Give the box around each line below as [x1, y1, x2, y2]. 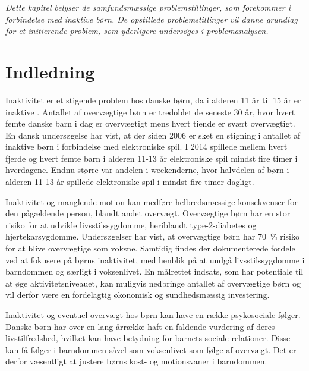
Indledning [5, 59, 95, 83]
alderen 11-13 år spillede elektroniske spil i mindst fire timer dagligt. [5, 175, 254, 188]
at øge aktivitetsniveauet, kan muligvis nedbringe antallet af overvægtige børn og [5, 276, 301, 289]
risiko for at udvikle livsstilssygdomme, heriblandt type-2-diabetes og [5, 218, 257, 231]
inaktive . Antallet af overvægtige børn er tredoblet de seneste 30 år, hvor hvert [5, 105, 295, 118]
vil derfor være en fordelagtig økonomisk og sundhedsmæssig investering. [5, 288, 270, 301]
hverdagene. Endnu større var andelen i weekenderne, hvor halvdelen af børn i [5, 164, 289, 176]
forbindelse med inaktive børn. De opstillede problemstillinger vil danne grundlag [5, 12, 298, 25]
